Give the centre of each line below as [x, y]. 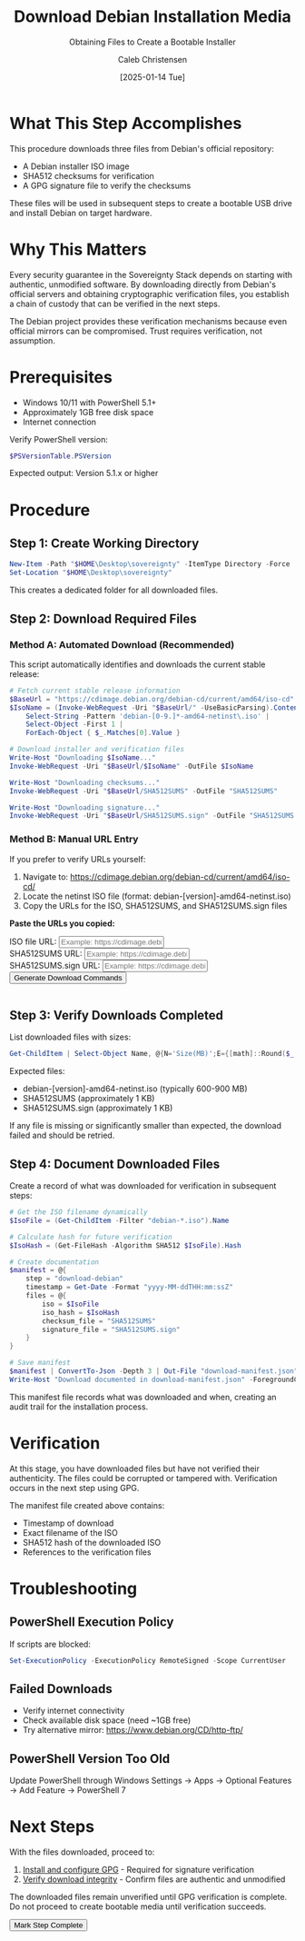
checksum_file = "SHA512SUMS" [99, 1321]
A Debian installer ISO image [76, 166]
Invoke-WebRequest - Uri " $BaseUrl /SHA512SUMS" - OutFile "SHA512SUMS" [144, 791]
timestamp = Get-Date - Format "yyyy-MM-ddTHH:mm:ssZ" [129, 1288]
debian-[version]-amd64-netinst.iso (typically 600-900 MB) [135, 1089]
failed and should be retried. [62, 1135]
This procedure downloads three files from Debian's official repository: [142, 148]
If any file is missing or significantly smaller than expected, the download [146, 1126]
